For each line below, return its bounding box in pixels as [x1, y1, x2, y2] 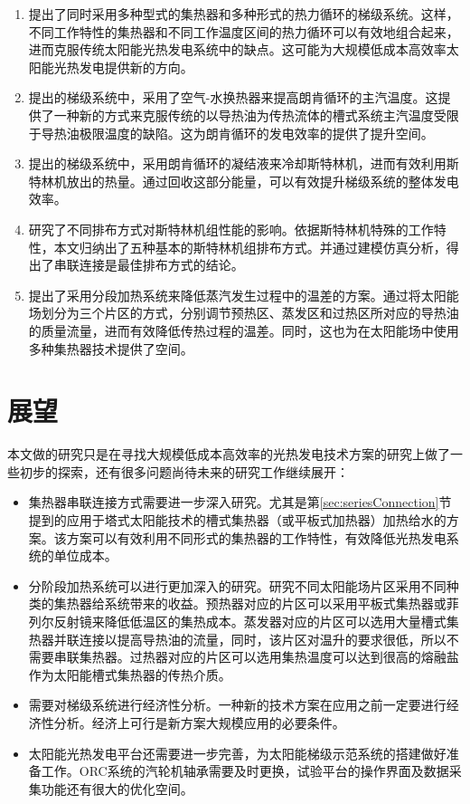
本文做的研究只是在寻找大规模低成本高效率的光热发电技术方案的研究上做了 [7, 445, 450, 464]
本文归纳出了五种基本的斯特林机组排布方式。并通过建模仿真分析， [53, 237, 446, 256]
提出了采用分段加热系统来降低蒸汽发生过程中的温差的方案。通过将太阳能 [28, 285, 459, 304]
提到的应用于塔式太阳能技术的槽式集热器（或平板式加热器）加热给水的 [28, 511, 446, 529]
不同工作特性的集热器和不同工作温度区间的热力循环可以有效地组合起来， [28, 22, 459, 41]
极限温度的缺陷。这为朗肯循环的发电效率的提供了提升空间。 [79, 123, 434, 142]
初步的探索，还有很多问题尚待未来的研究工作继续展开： [19, 462, 349, 481]
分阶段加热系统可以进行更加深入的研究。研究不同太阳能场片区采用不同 [28, 576, 446, 595]
